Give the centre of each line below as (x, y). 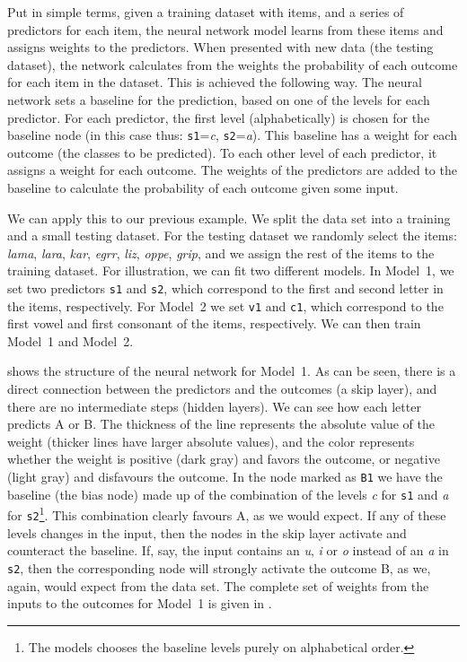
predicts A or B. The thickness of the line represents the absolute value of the (221, 424)
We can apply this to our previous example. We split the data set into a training (229, 218)
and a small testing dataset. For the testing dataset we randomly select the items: (232, 235)
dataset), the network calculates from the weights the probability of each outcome (233, 64)
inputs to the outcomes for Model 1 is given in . (140, 603)
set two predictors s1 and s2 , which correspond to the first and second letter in (225, 287)
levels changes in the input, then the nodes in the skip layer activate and (207, 532)
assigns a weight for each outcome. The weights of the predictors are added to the (232, 170)
